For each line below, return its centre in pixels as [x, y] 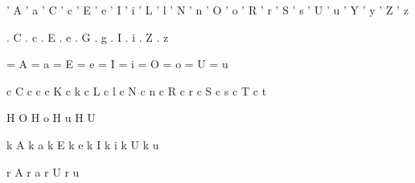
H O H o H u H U [51, 118]
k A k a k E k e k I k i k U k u [83, 144]
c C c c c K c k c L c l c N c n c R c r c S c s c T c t [137, 90]
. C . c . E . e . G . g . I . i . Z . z [88, 37]
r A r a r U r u [43, 171]
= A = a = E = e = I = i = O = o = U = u [117, 64]
